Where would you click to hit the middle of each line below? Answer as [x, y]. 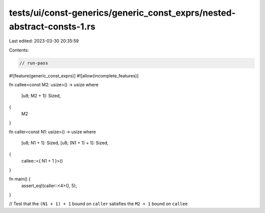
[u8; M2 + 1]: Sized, [41, 96]
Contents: [19, 50]
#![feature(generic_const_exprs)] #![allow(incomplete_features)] [74, 75]
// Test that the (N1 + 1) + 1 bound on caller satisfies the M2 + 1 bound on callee [98, 204]
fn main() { [20, 179]
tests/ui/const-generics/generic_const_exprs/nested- [122, 13]
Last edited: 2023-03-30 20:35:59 [44, 41]
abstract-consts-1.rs [52, 26]
